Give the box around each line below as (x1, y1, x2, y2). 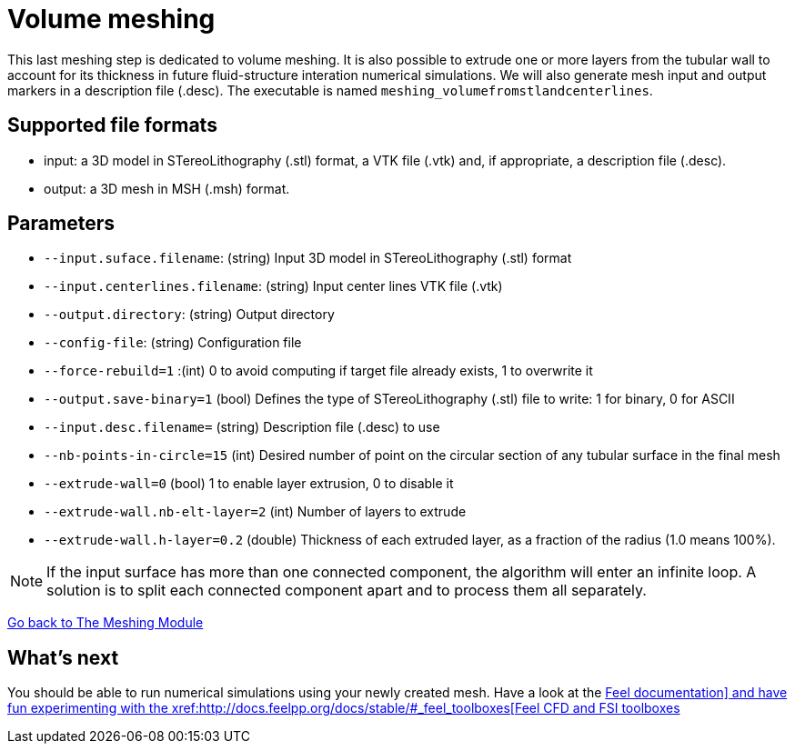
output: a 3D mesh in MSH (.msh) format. (44, 180, 290, 196)
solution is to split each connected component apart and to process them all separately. (46, 581, 647, 600)
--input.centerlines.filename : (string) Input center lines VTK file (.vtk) (44, 278, 503, 295)
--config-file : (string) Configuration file (44, 335, 302, 351)
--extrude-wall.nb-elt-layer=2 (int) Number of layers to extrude (44, 504, 467, 520)
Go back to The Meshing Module (7, 615, 204, 631)
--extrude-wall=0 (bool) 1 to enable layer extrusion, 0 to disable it (44, 476, 454, 492)
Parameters (7, 212, 115, 235)
